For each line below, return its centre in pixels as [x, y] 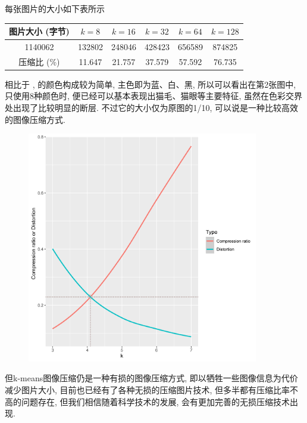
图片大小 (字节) [39, 31]
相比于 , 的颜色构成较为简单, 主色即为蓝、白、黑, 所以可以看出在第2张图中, [151, 84]
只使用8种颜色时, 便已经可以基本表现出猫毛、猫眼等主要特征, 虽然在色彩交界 [154, 96]
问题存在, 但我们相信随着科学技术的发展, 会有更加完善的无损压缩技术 [156, 401]
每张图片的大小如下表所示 [55, 8]
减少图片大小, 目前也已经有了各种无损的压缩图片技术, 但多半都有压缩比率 [148, 390]
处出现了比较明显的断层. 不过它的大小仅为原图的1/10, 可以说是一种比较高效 [152, 108]
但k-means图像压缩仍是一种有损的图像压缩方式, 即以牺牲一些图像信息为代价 [151, 378]
